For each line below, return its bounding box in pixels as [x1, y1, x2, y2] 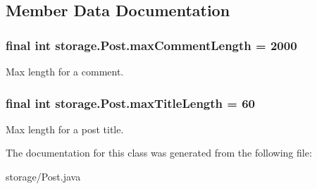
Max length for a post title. [6, 121, 124, 136]
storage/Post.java [6, 169, 81, 183]
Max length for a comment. [6, 64, 124, 78]
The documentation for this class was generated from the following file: [6, 145, 312, 160]
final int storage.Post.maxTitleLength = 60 [6, 94, 256, 111]
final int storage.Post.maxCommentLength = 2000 [6, 36, 297, 54]
